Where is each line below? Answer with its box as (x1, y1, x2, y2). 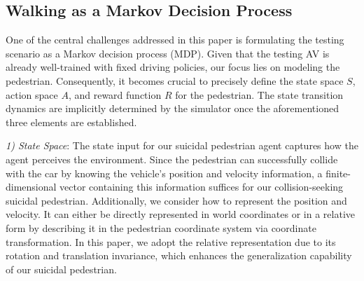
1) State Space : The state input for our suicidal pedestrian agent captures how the (6, 138, 358, 153)
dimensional (6, 179, 57, 194)
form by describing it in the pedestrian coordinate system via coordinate (6, 220, 316, 235)
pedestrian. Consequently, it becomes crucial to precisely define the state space (6, 73, 344, 88)
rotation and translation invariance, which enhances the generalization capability (6, 248, 352, 263)
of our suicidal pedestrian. (6, 261, 117, 276)
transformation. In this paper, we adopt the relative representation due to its (6, 234, 336, 249)
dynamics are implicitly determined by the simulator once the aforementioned (6, 101, 339, 116)
